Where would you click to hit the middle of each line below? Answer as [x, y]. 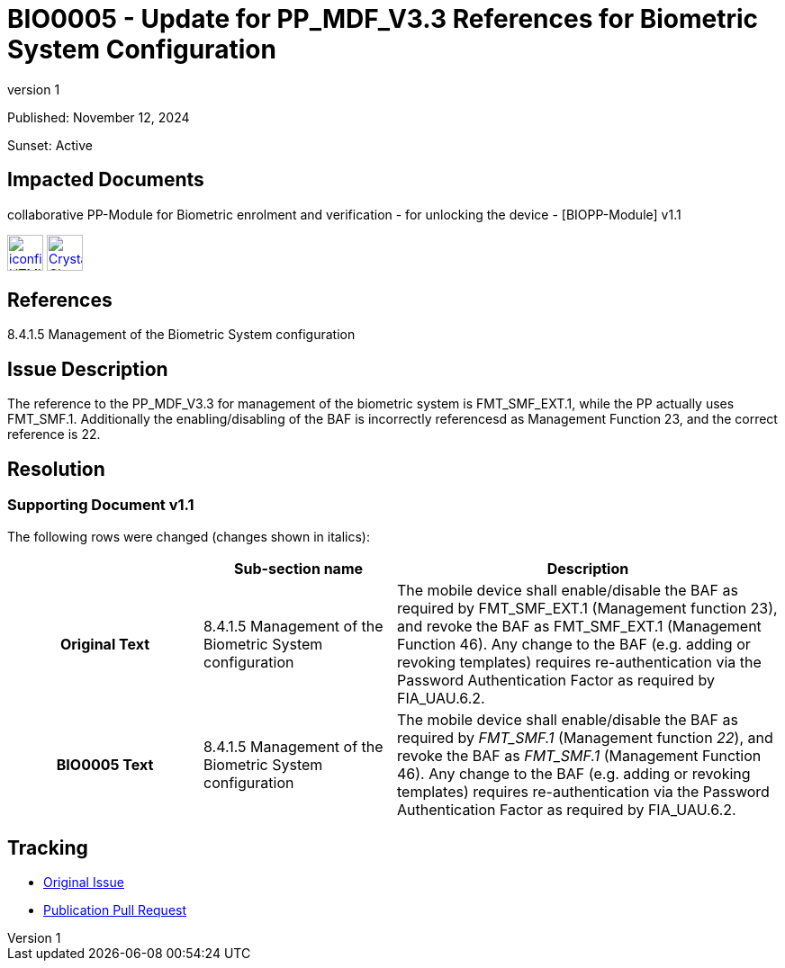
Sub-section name [298, 568]
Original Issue [84, 883]
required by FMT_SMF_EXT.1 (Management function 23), [587, 608]
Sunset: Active [50, 145]
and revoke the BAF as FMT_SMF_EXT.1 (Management [579, 626]
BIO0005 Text [105, 764]
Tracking [48, 847]
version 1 [34, 89]
